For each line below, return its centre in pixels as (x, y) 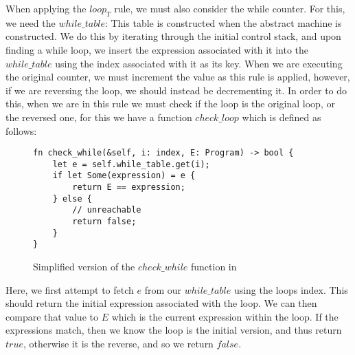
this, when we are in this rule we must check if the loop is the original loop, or (170, 104)
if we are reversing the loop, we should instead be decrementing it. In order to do (176, 90)
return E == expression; (129, 187)
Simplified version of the (84, 267)
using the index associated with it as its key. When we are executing (199, 63)
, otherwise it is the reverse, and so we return (118, 344)
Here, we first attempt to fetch (70, 289)
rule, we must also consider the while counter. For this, (230, 8)
